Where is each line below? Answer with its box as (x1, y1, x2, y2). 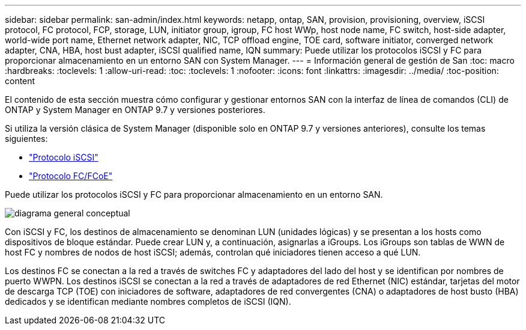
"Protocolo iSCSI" (29, 152, 98, 162)
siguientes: (5, 133, 48, 144)
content (5, 76, 35, 86)
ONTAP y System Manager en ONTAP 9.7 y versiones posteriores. (5, 105, 265, 115)
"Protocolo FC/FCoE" (29, 171, 113, 181)
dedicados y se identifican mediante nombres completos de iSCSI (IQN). (5, 296, 291, 307)
